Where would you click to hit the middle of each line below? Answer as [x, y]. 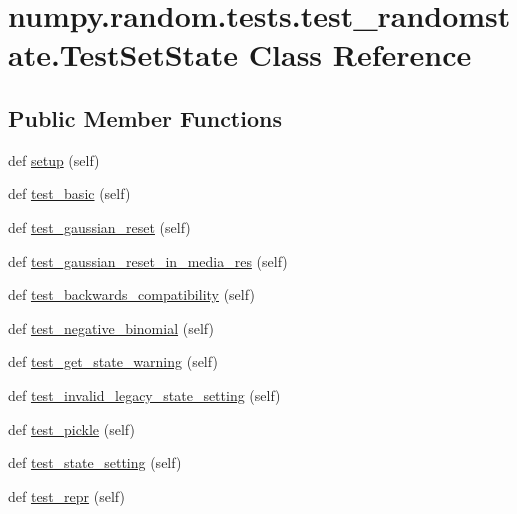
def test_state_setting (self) [95, 462]
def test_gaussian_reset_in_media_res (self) [148, 260]
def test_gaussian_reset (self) [99, 226]
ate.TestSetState [123, 54]
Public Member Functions [145, 117]
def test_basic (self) [69, 193]
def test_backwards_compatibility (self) [131, 294]
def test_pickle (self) [71, 428]
